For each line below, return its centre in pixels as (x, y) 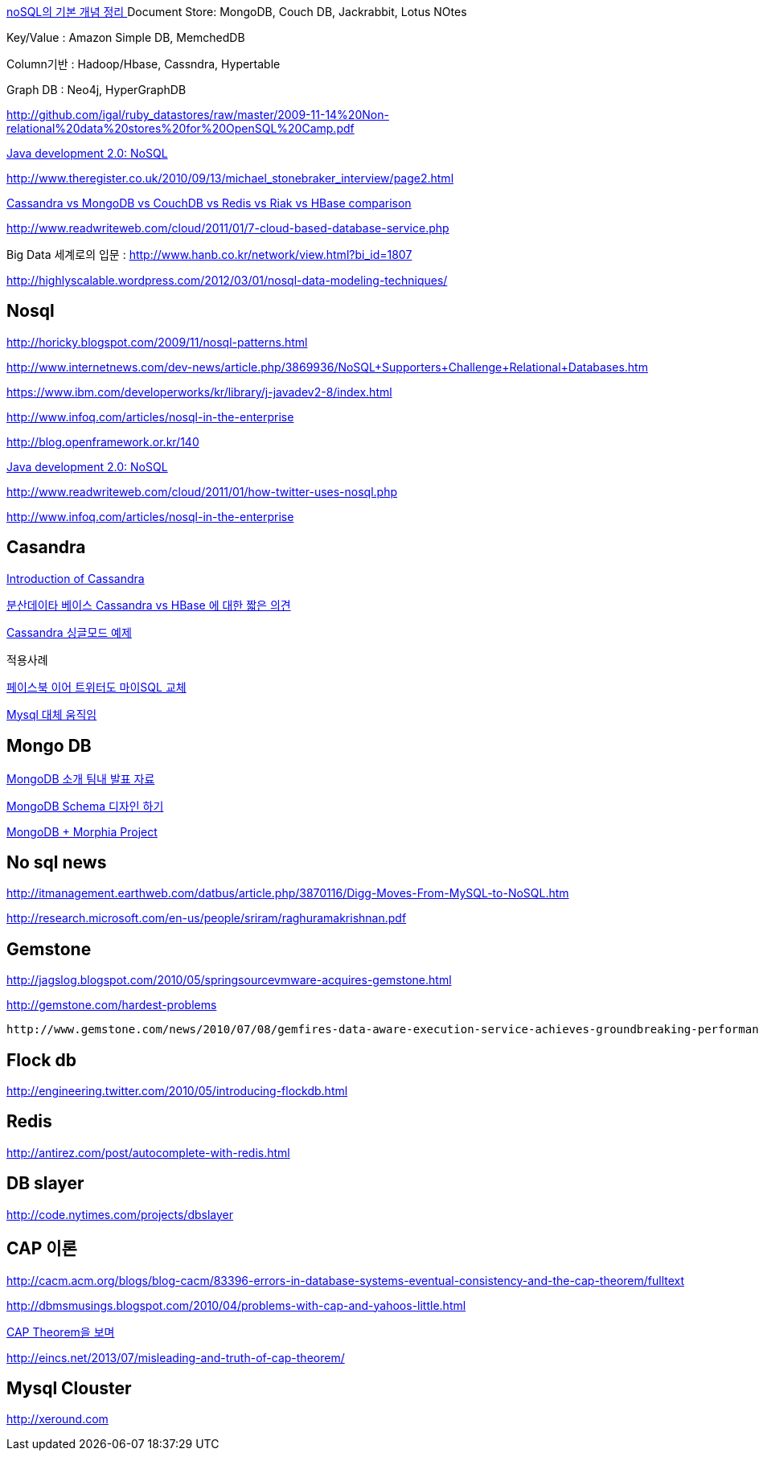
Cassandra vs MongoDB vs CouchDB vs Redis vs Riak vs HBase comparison (209, 203)
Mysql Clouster (69, 1389)
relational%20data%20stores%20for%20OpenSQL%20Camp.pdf (181, 128)
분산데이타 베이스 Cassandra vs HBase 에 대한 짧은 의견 (149, 605)
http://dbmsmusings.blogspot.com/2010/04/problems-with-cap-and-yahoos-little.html (236, 1305)
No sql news (57, 862)
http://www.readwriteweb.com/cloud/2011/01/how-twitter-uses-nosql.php (202, 491)
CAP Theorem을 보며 (61, 1332)
